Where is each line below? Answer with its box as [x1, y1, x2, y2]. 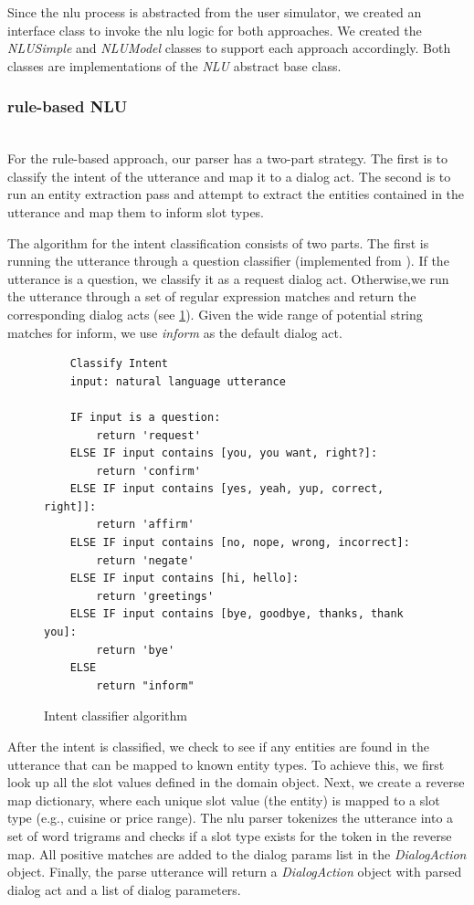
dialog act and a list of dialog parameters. [7, 879, 241, 899]
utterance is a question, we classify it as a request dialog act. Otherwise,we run [7, 268, 449, 288]
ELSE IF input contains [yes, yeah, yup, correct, [69, 482, 384, 496]
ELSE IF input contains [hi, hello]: [69, 572, 300, 585]
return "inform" [96, 679, 195, 692]
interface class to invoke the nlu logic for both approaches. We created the [7, 20, 422, 39]
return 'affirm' [96, 518, 195, 531]
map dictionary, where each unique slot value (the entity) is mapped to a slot [7, 790, 440, 809]
